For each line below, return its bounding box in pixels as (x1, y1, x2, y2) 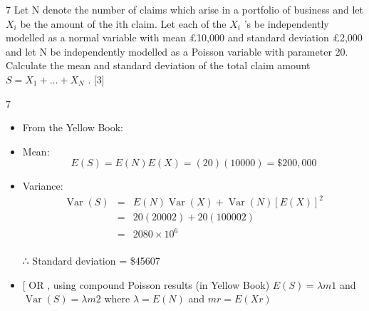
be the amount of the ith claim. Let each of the (20, 16, 227, 31)
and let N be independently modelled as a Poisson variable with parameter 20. (6, 44, 348, 58)
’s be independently (244, 16, 329, 31)
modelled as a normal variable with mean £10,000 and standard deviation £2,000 (6, 30, 363, 45)
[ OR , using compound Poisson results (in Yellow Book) (22, 277, 270, 292)
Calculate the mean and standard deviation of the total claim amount (6, 58, 311, 73)
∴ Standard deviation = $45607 (22, 253, 160, 268)
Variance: (22, 178, 63, 193)
